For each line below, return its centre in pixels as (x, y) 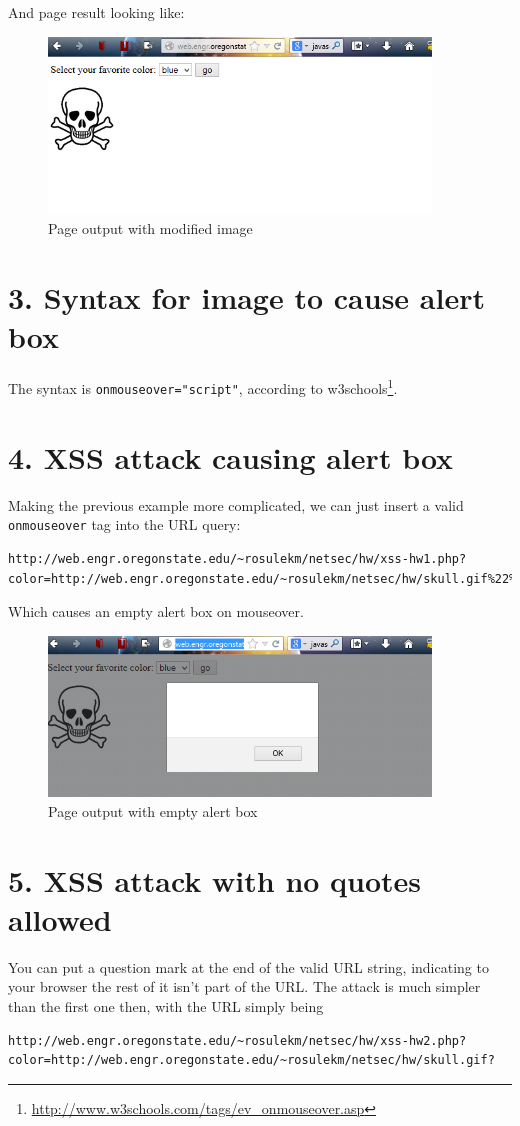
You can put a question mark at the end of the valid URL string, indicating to (248, 966)
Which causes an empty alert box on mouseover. (156, 611)
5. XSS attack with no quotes (215, 879)
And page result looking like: (96, 12)
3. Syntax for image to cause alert (246, 297)
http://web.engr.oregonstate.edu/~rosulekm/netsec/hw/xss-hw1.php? (237, 558)
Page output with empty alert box (153, 810)
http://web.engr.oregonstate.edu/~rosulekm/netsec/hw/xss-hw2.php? (237, 1040)
